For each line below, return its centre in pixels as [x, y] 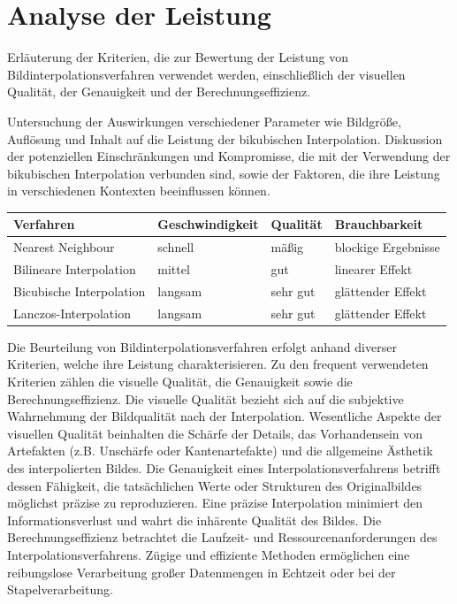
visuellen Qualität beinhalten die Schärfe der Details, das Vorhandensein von [215, 433]
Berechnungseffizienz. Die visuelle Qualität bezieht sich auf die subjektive [206, 398]
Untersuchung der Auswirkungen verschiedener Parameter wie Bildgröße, [204, 121]
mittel [174, 269]
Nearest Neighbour [64, 247]
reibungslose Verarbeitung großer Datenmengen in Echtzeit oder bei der [202, 572]
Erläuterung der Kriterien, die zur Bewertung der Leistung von [178, 57]
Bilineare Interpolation [75, 269]
